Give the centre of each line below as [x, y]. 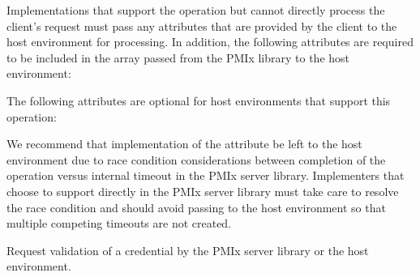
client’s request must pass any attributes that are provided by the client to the [202, 26]
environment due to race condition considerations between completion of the [196, 159]
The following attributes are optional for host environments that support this [199, 100]
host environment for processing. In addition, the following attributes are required [210, 42]
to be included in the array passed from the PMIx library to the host [178, 57]
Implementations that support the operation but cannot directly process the [196, 10]
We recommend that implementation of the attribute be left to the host [184, 144]
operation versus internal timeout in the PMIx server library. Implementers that [206, 175]
